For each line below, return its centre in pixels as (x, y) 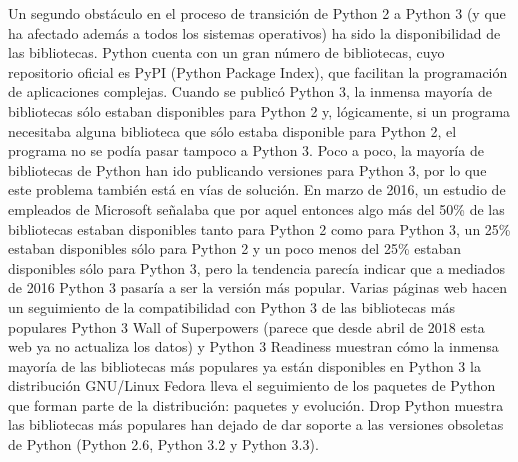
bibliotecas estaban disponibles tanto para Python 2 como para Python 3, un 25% (259, 228)
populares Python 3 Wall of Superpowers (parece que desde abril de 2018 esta (246, 326)
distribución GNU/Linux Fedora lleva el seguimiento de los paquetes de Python (252, 385)
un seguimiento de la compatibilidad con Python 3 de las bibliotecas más (231, 306)
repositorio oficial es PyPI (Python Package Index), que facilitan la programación (258, 71)
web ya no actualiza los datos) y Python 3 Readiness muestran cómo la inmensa (253, 346)
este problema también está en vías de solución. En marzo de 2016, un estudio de (257, 189)
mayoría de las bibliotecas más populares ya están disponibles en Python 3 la (244, 365)
